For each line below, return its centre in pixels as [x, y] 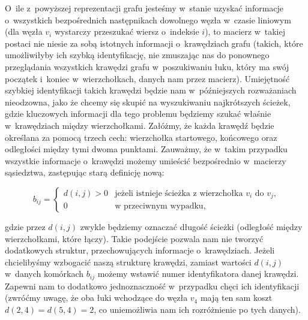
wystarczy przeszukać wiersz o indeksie [127, 31]
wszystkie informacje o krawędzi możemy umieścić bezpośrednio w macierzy [146, 160]
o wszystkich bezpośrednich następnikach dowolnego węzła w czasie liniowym [148, 19]
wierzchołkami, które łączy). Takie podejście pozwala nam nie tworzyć [134, 238]
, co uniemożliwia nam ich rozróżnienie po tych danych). [197, 309]
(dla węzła [24, 31]
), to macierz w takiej [245, 31]
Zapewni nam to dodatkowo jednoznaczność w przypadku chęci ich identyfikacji [152, 286]
